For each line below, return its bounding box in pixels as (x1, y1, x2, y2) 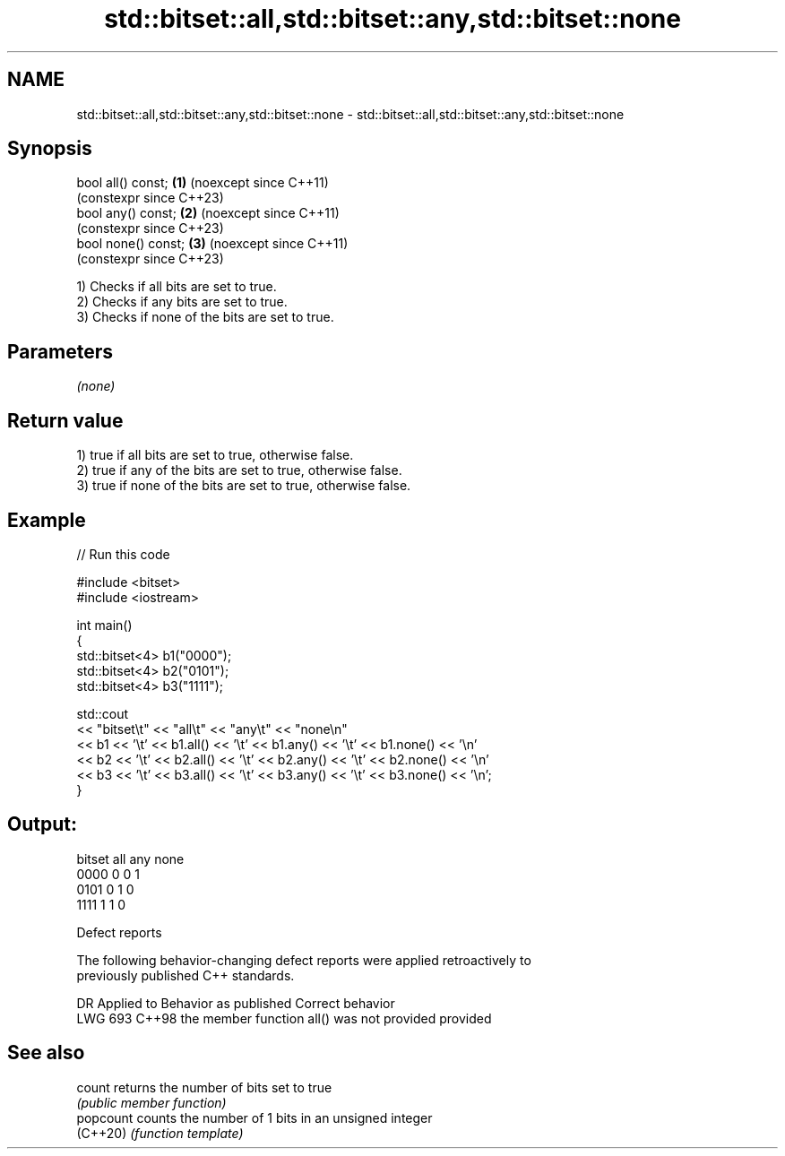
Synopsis (7, 137, 92, 160)
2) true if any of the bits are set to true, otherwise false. (76, 462, 402, 479)
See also (7, 1041, 85, 1065)
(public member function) (76, 1094, 227, 1110)
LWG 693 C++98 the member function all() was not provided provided (76, 1010, 492, 1026)
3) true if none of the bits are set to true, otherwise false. (76, 478, 411, 494)
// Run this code (76, 546, 170, 562)
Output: (7, 813, 77, 836)
